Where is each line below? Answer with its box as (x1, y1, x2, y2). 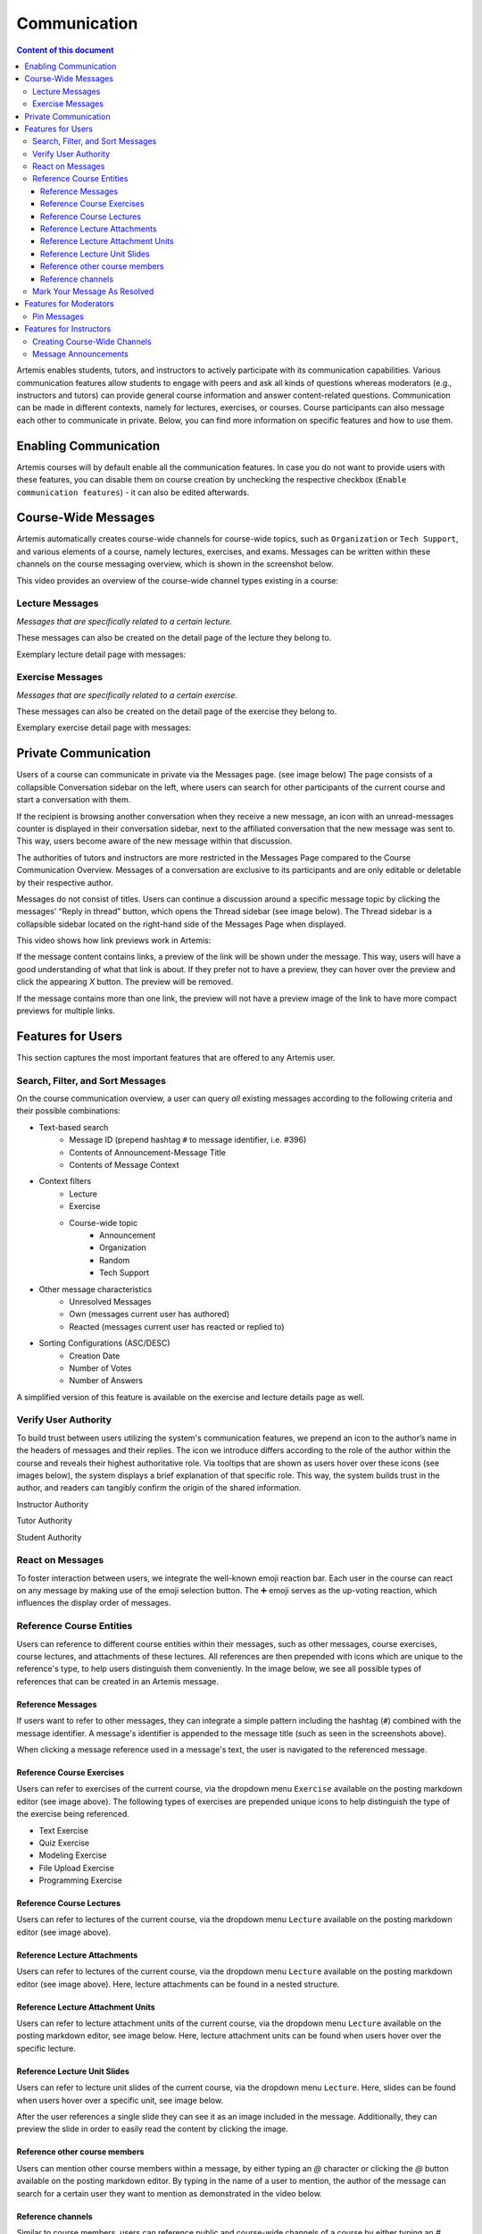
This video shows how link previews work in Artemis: (16, 935, 212, 946)
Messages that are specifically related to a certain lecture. (16, 616, 233, 626)
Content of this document (16, 45, 114, 55)
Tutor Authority (16, 1516, 73, 1526)
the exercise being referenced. (16, 1809, 129, 1819)
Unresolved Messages (69, 1296, 152, 1306)
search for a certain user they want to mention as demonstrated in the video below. (16, 2188, 323, 2198)
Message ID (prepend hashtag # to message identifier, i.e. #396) (69, 1135, 307, 1146)
